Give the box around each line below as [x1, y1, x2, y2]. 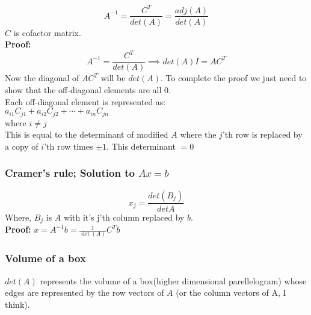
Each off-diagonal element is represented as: [5, 95, 166, 108]
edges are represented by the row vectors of [5, 286, 164, 299]
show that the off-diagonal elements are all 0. [5, 83, 171, 96]
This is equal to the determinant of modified [5, 128, 168, 141]
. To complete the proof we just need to [161, 72, 307, 84]
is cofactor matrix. [13, 26, 81, 38]
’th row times [44, 139, 93, 152]
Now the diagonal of [5, 72, 79, 84]
